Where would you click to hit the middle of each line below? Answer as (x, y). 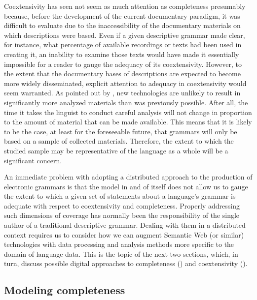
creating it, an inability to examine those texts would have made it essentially (122, 54)
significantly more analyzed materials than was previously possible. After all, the (126, 102)
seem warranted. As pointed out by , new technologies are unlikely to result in (122, 93)
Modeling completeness (65, 290)
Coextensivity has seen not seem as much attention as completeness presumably (125, 6)
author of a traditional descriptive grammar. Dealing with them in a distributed (125, 225)
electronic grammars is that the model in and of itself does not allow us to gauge (126, 186)
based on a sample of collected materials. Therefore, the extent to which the (119, 141)
